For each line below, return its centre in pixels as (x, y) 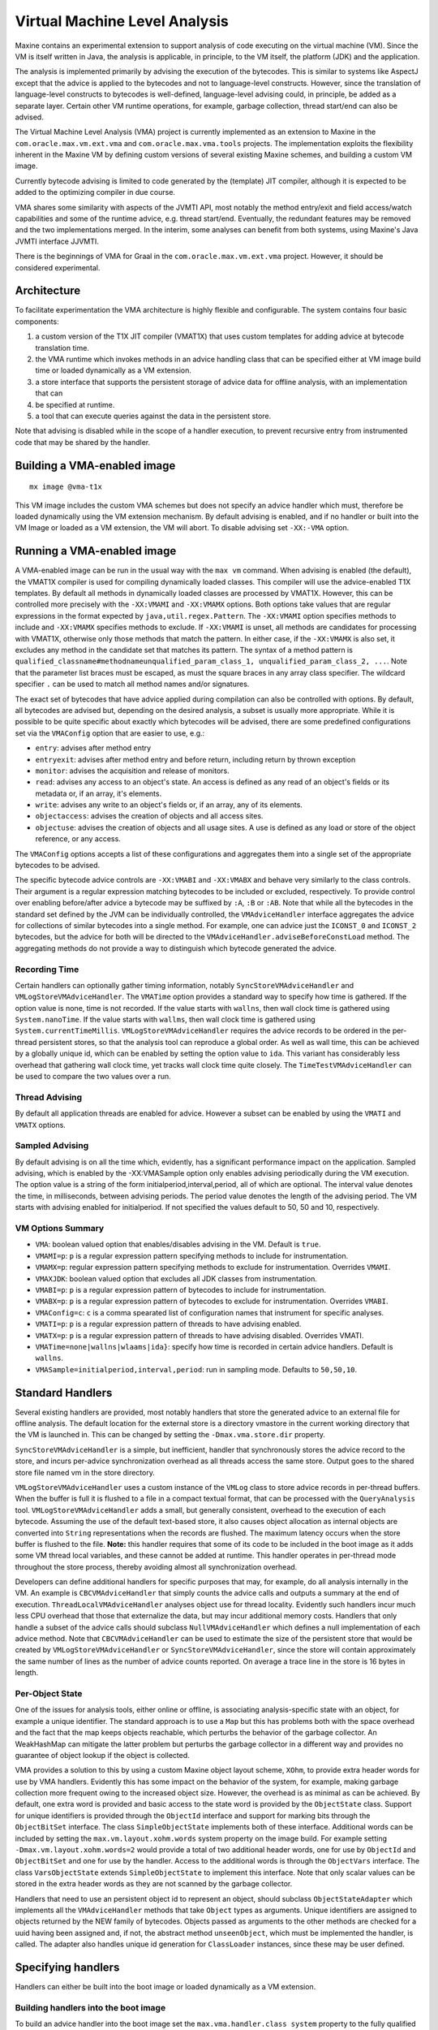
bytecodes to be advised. (58, 866)
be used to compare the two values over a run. (93, 1077)
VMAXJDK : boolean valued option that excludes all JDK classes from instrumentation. (176, 1278)
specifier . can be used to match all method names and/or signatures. (132, 684)
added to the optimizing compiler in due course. (95, 192)
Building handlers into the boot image (90, 2007)
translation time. (62, 348)
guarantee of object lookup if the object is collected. (102, 1755)
